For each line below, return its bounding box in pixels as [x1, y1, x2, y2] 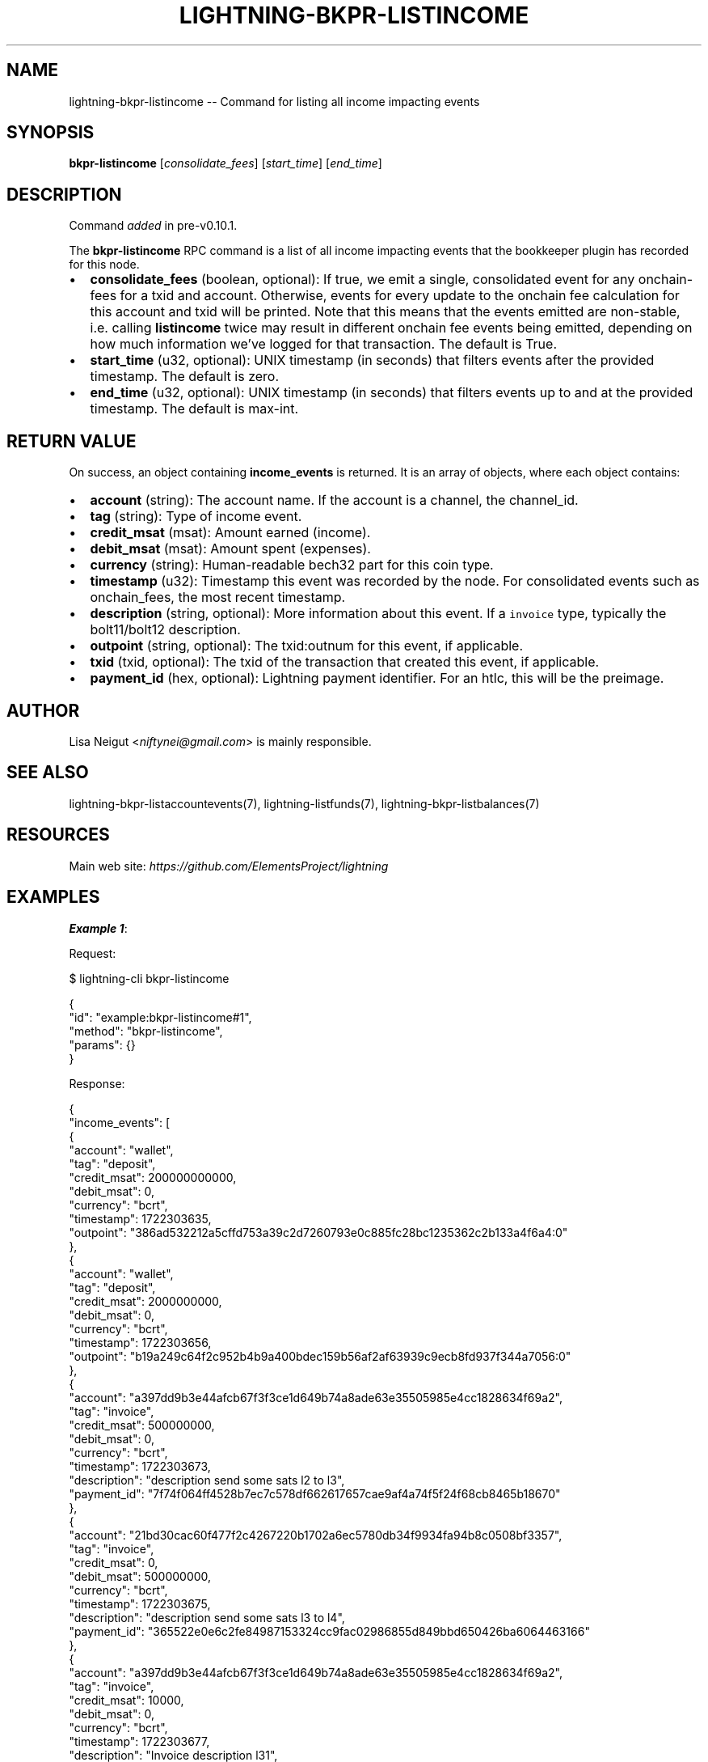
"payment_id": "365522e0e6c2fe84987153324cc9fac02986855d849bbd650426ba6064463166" [69, 1624, 590, 1638]
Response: [69, 1076, 125, 1091]
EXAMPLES [6, 887, 100, 908]
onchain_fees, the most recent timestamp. [90, 589, 346, 606]
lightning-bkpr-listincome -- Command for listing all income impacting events [69, 94, 480, 108]
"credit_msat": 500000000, [69, 1417, 215, 1432]
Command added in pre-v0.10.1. [69, 218, 238, 233]
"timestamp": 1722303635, [69, 1211, 212, 1226]
